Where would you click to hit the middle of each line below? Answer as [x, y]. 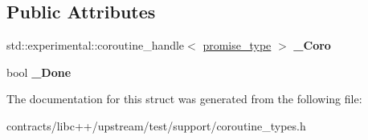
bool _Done [39, 72]
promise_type [237, 45]
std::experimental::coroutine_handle [96, 45]
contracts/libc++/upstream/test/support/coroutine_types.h [156, 125]
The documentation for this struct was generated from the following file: [184, 99]
